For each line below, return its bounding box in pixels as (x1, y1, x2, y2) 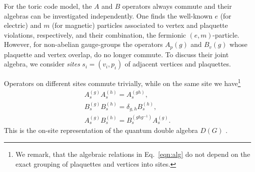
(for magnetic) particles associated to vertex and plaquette (51, 20, 228, 30)
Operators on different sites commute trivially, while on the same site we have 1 (4, 77, 241, 88)
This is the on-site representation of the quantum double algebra (4, 125, 198, 135)
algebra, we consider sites (4, 59, 80, 69)
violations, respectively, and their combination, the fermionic (4, 29, 186, 40)
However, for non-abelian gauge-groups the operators (4, 39, 163, 49)
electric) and (4, 20, 42, 30)
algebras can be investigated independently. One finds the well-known (4, 10, 213, 21)
